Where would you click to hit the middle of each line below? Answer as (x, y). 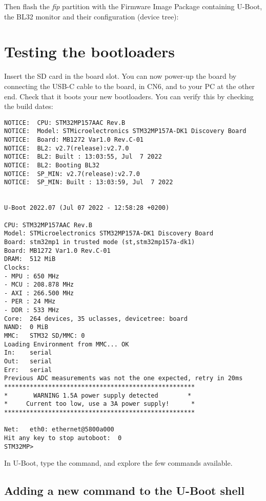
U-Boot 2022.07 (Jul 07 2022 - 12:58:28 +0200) (87, 208)
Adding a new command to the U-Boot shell (124, 491)
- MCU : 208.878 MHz (39, 285)
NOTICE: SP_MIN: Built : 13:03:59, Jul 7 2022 (89, 182)
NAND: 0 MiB (26, 327)
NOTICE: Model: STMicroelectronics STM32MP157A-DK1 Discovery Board (125, 131)
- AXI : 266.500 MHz (39, 293)
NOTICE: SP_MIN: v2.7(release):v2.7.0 (72, 174)
